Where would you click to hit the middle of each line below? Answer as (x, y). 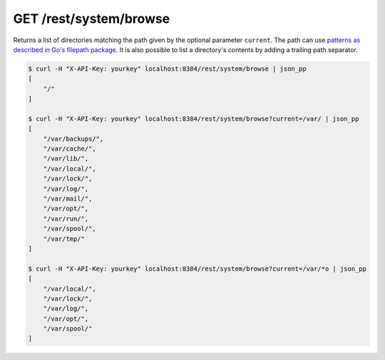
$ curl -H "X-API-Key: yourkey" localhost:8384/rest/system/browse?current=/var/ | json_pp (194, 119)
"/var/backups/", (73, 139)
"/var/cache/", (70, 149)
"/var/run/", (66, 219)
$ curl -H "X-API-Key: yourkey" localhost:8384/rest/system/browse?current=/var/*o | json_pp (197, 269)
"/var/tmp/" (64, 239)
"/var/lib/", (66, 159)
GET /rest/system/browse (92, 19)
